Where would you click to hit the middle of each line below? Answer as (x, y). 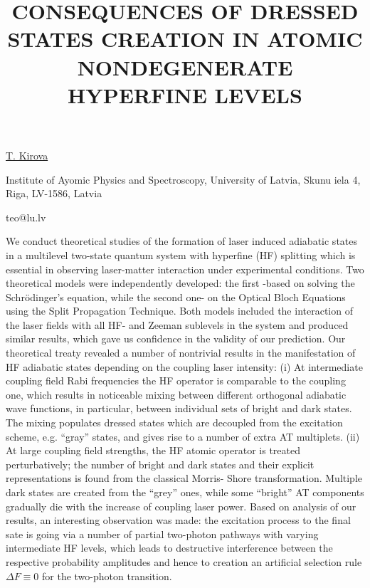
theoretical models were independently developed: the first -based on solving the (180, 283)
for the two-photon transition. (107, 576)
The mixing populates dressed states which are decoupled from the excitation (174, 422)
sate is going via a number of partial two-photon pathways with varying (162, 534)
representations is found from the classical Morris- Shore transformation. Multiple (184, 478)
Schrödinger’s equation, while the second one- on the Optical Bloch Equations (176, 296)
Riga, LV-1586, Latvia (54, 193)
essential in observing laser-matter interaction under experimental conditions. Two (185, 269)
